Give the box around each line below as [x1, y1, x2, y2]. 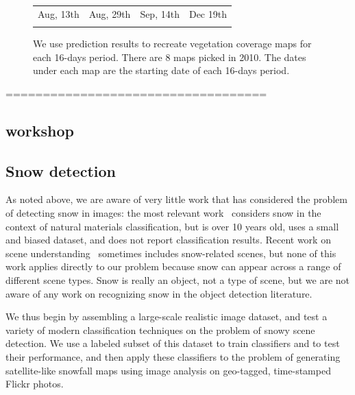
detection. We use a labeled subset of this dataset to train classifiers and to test [5, 336, 340, 350]
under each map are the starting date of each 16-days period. [33, 63, 290, 77]
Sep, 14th [140, 6, 180, 21]
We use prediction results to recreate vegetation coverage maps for [33, 36, 312, 51]
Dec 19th [188, 6, 227, 21]
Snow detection [5, 160, 116, 181]
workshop [5, 119, 75, 141]
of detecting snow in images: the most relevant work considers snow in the [5, 206, 321, 220]
